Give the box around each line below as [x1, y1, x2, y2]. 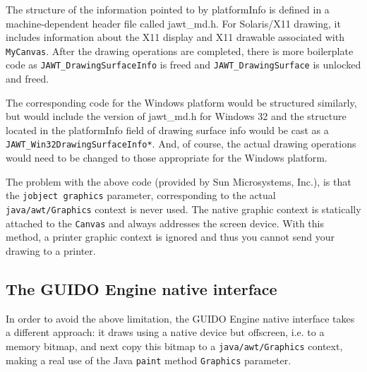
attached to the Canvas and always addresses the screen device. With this [6, 215, 325, 230]
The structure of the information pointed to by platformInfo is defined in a [6, 2, 330, 16]
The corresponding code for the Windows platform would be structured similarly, [6, 95, 357, 109]
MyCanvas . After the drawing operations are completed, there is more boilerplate [6, 43, 354, 58]
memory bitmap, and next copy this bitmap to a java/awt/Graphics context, [6, 338, 343, 353]
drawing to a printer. [6, 243, 96, 258]
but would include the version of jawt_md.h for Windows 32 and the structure [6, 109, 347, 124]
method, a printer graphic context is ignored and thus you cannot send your [6, 229, 335, 244]
